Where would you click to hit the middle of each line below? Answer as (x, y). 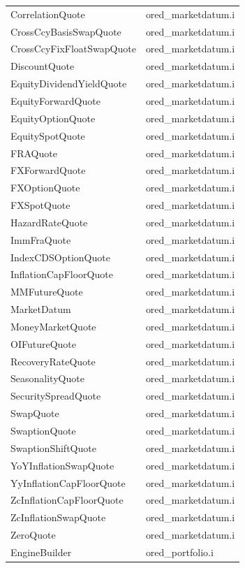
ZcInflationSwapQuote (58, 517)
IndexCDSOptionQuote (60, 257)
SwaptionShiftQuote (53, 447)
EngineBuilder (41, 552)
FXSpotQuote (40, 205)
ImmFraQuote (41, 239)
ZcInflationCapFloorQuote (67, 500)
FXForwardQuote (48, 170)
